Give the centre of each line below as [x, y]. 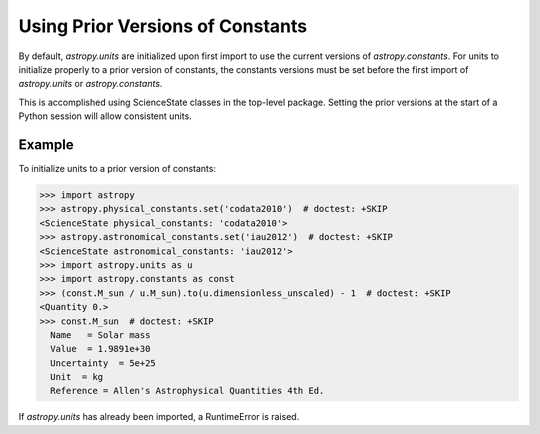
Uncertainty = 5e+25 [103, 363]
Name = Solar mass [100, 334]
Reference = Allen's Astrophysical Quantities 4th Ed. [187, 391]
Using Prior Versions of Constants [163, 26]
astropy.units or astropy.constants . [90, 84]
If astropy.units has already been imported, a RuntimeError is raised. [159, 417]
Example [46, 144]
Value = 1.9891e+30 [100, 349]
